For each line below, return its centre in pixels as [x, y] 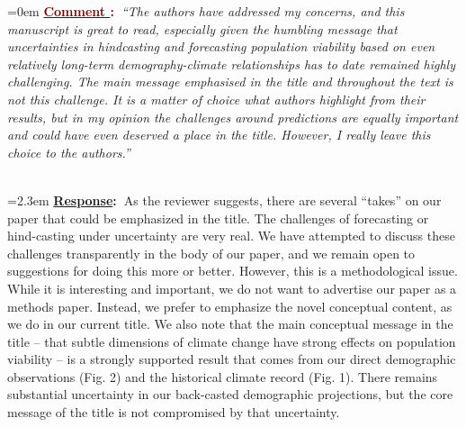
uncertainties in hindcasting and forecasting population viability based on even [221, 46]
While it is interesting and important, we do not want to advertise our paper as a [232, 288]
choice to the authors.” [69, 152]
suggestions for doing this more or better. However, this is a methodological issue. [233, 271]
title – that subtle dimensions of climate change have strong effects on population [232, 341]
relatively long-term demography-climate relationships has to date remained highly [231, 64]
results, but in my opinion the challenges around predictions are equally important [233, 117]
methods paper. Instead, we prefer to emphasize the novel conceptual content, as [230, 306]
